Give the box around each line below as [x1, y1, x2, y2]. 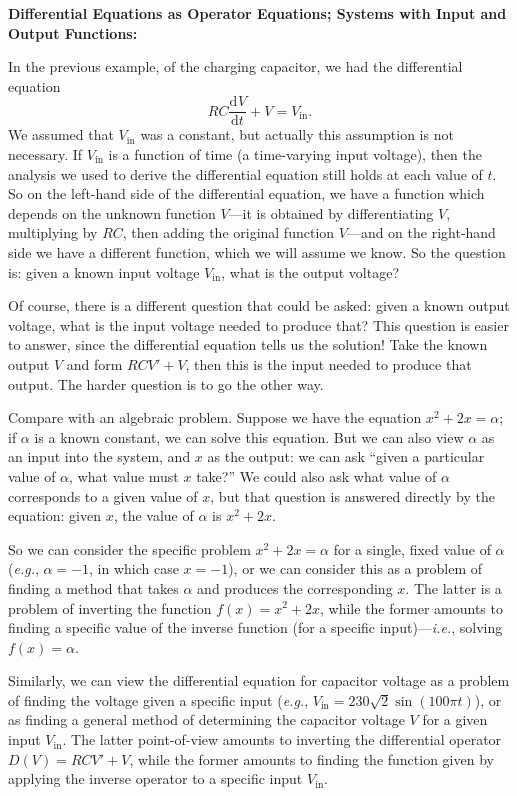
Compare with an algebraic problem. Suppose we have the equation [8, 407, 422, 428]
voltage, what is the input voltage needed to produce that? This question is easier [8, 314, 509, 335]
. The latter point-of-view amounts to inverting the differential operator [62, 729, 502, 750]
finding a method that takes [8, 577, 179, 598]
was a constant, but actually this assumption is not [140, 124, 454, 145]
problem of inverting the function [8, 597, 212, 618]
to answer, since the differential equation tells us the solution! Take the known [8, 334, 488, 355]
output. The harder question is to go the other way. [8, 373, 324, 394]
